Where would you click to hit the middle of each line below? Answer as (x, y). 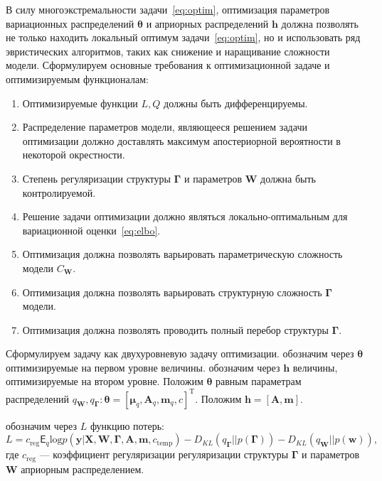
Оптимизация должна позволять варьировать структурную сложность (172, 292)
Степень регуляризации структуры (96, 178)
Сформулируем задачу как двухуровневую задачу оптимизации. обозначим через (180, 353)
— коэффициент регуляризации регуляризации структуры (164, 454)
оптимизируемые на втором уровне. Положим (105, 381)
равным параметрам (259, 381)
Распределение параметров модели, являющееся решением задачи (165, 127)
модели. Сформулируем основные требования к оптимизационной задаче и (168, 65)
